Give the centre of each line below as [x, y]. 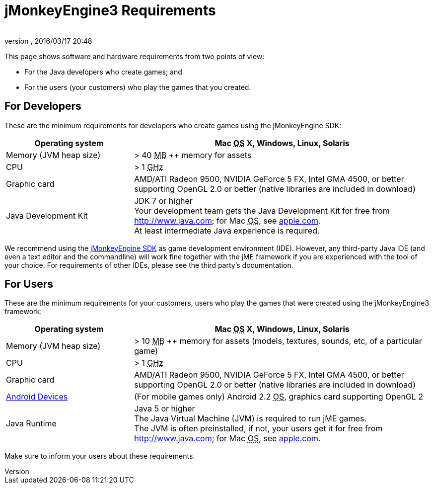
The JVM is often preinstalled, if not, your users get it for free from [258, 429]
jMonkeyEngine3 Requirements [110, 10]
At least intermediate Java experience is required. [227, 230]
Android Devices [37, 397]
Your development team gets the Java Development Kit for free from [262, 210]
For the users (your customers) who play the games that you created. [138, 87]
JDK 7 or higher [163, 201]
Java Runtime [31, 424]
